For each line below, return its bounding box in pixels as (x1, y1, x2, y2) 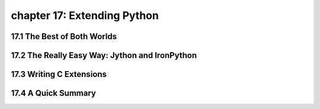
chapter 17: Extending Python (11, 9, 159, 22)
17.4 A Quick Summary (11, 88, 96, 98)
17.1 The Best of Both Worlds (11, 31, 117, 41)
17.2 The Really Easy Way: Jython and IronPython (11, 50, 197, 60)
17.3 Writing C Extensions (11, 69, 107, 79)
